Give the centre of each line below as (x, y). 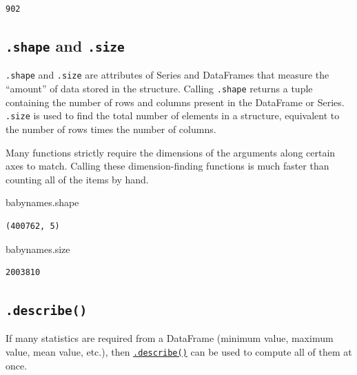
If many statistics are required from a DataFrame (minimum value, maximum (170, 338)
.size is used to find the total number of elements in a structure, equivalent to (173, 115)
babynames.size (38, 249)
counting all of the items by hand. (77, 179)
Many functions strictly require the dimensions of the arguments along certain (171, 152)
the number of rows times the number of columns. (111, 129)
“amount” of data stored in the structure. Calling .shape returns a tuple (159, 89)
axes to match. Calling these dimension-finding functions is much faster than (167, 166)
